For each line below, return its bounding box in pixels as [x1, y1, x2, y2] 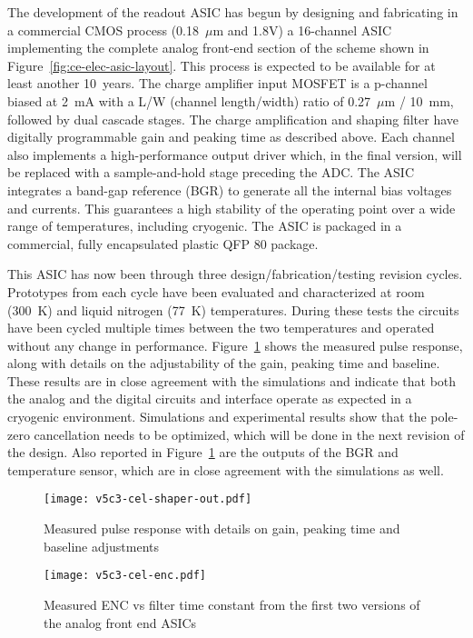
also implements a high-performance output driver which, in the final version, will [7, 145, 462, 164]
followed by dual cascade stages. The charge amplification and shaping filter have [7, 109, 458, 128]
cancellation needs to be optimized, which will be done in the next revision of [34, 424, 465, 444]
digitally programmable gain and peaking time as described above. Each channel [7, 127, 455, 146]
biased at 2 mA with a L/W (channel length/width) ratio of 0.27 [7, 91, 371, 110]
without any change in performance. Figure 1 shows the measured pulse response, [7, 335, 463, 354]
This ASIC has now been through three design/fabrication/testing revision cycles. [7, 264, 463, 284]
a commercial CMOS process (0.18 [7, 20, 199, 39]
